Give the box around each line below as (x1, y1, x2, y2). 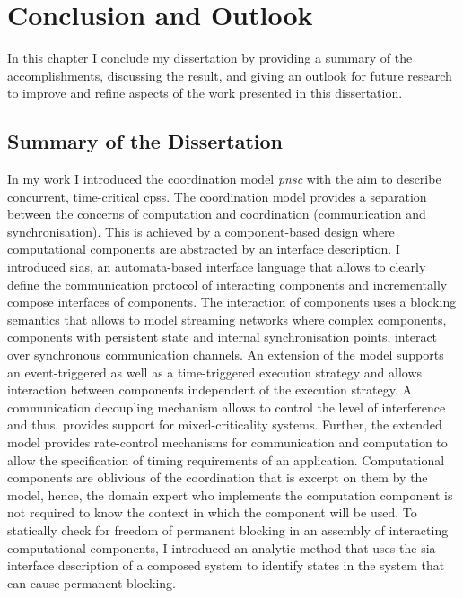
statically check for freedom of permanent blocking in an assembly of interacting (7, 520, 449, 539)
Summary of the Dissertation (7, 127, 283, 155)
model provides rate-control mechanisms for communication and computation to (7, 433, 448, 452)
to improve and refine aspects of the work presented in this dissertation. (7, 83, 403, 102)
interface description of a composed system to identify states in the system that (7, 556, 445, 575)
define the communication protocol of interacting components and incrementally (7, 274, 448, 293)
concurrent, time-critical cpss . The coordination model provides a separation (7, 186, 427, 205)
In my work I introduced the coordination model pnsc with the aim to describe (7, 169, 441, 188)
